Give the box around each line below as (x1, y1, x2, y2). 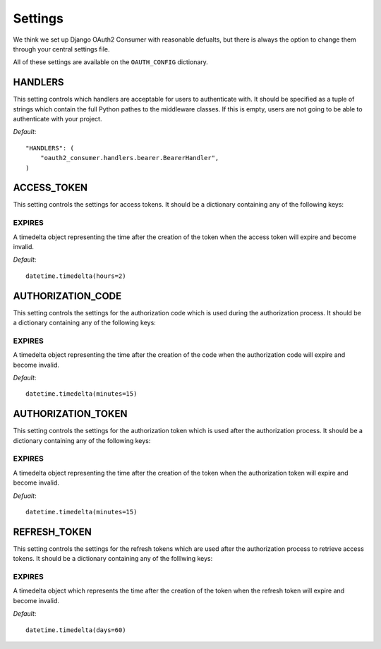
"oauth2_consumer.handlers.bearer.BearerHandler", (40, 154, 219, 162)
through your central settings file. (13, 44, 110, 53)
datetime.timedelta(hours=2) (25, 272, 126, 280)
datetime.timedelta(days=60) (25, 626, 126, 634)
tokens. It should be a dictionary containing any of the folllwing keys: (13, 554, 213, 563)
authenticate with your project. (13, 115, 102, 123)
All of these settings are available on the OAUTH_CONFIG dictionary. (13, 58, 208, 66)
